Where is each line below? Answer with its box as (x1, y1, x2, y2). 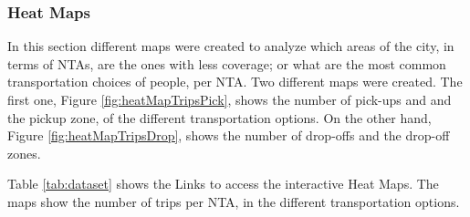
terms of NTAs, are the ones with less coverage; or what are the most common (7, 54, 446, 73)
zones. (7, 143, 41, 162)
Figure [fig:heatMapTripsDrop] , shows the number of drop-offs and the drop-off (7, 126, 450, 145)
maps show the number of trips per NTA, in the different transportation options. (7, 191, 460, 211)
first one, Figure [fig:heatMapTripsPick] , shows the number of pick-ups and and (7, 90, 452, 108)
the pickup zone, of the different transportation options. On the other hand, (7, 108, 432, 127)
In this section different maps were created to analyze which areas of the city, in (7, 36, 454, 56)
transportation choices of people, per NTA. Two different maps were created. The (7, 72, 463, 91)
